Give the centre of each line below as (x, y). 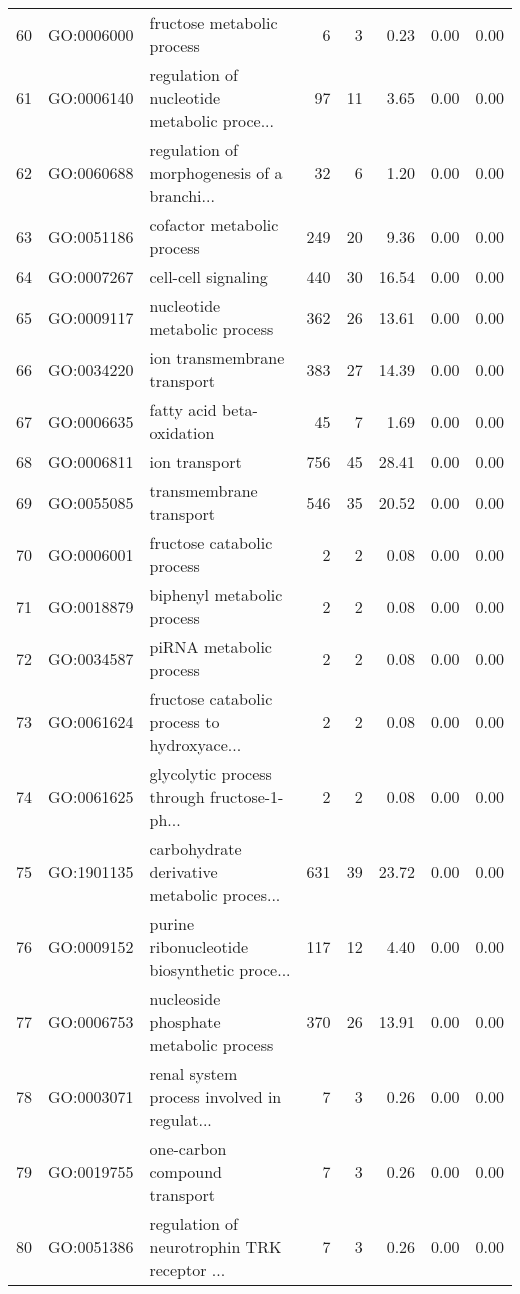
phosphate (185, 1021)
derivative (183, 871)
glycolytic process (210, 773)
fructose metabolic (213, 22)
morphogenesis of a (216, 172)
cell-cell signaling (208, 276)
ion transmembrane (217, 357)
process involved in (215, 1096)
